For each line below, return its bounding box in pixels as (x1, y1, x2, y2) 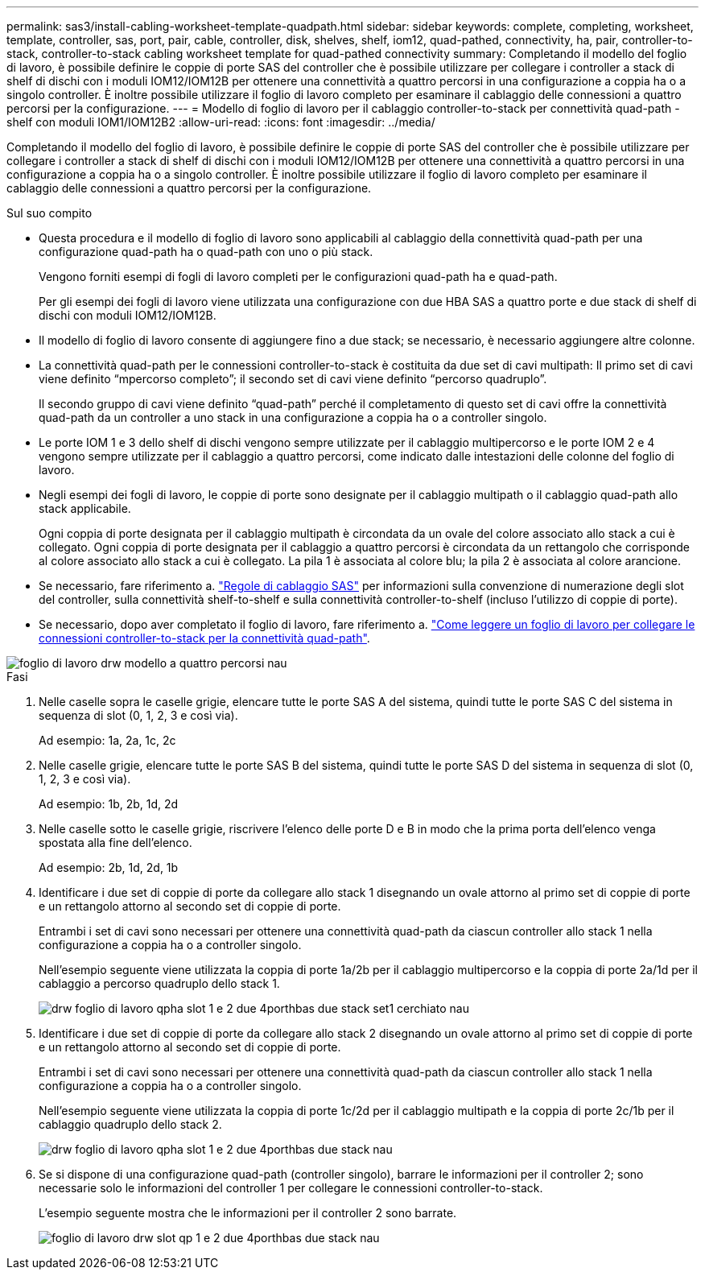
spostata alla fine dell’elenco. (39, 836, 192, 849)
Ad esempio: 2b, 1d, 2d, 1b (39, 861, 179, 874)
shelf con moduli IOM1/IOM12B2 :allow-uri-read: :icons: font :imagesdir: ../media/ (6, 115, 435, 129)
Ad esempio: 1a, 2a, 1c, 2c (39, 733, 176, 747)
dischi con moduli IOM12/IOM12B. (39, 308, 216, 322)
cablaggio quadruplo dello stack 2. (39, 1117, 222, 1131)
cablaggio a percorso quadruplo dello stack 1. (39, 977, 280, 990)
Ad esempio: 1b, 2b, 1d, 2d (39, 797, 179, 811)
